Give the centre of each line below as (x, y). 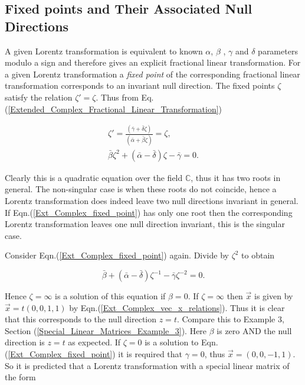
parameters (278, 51)
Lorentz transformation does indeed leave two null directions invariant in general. (152, 201)
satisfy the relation (39, 97)
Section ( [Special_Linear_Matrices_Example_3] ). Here (106, 330)
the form (20, 377)
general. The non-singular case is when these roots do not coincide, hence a (141, 189)
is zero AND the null (254, 330)
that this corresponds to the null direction (81, 319)
